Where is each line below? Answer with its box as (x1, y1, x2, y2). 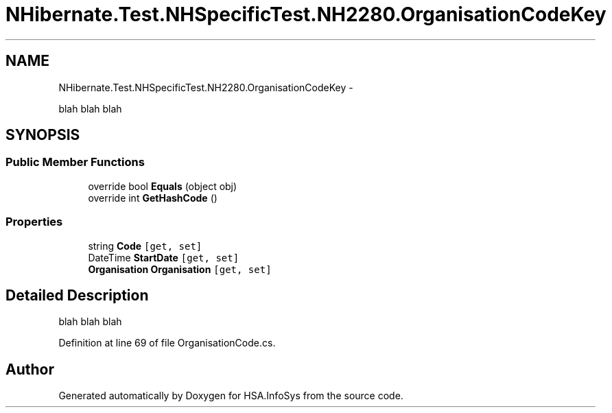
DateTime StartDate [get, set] (88, 251, 239, 263)
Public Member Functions (5, 155, 145, 169)
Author (5, 360, 54, 378)
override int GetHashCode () (88, 191, 217, 204)
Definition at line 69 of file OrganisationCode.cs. (58, 337, 276, 349)
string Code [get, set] (88, 239, 202, 252)
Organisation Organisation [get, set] (88, 263, 272, 275)
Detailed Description (5, 286, 149, 304)
